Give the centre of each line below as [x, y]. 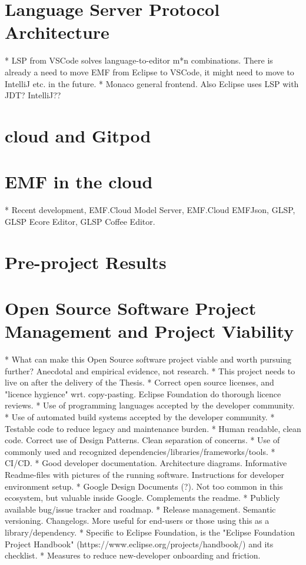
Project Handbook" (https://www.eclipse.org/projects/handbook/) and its [139, 544]
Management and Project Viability [149, 331]
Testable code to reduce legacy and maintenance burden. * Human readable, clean [153, 428]
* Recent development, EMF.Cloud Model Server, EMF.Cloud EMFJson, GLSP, [150, 210]
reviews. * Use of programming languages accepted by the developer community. [150, 405]
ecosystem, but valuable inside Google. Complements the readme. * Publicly [142, 498]
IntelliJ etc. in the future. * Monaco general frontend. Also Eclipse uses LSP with [152, 83]
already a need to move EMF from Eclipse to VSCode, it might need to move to [149, 72]
